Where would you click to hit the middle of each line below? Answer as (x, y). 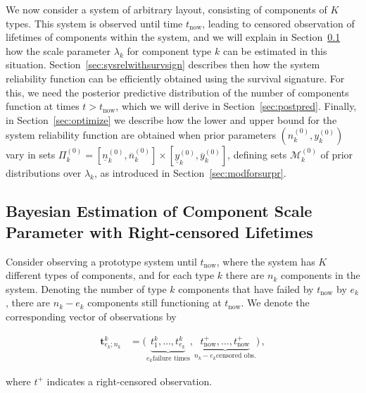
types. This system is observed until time (94, 23)
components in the (320, 275)
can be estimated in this (275, 50)
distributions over (44, 173)
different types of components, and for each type (110, 275)
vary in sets (31, 155)
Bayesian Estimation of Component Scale (159, 211)
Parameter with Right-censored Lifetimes (159, 231)
